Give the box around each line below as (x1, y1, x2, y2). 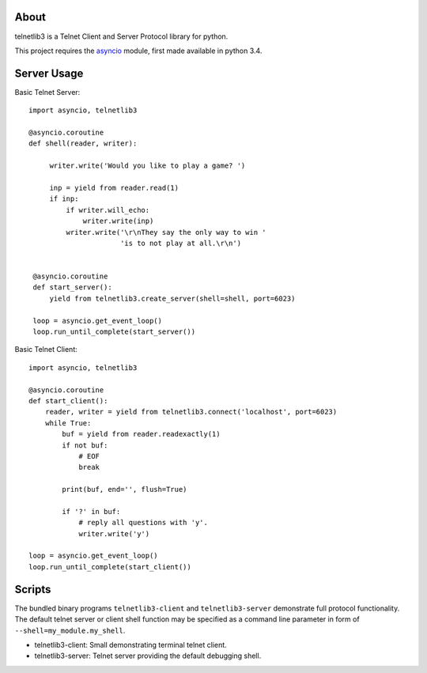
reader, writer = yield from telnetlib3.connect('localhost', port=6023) (44, 407, 338, 417)
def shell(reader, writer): (28, 139, 138, 148)
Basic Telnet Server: (14, 87, 81, 96)
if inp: (49, 195, 79, 203)
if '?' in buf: (62, 507, 121, 516)
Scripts (14, 582, 51, 596)
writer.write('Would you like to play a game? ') (49, 161, 246, 170)
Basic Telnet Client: (14, 345, 78, 354)
